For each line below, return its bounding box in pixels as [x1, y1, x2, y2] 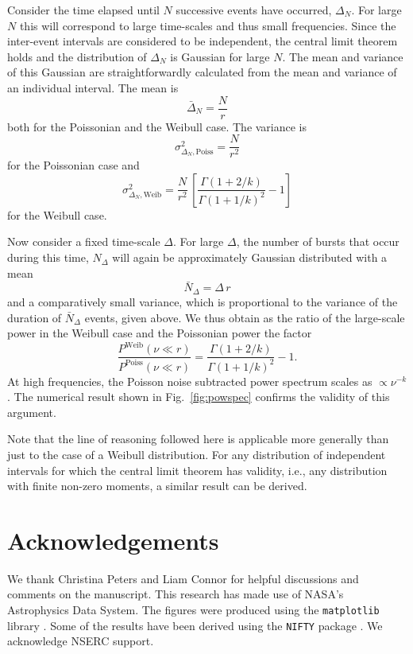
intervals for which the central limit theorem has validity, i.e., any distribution [7, 461, 388, 478]
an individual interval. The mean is [7, 79, 179, 95]
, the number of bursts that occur [236, 233, 399, 250]
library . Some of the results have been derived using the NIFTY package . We [7, 617, 383, 633]
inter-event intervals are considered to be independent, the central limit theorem [7, 33, 398, 49]
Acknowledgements [7, 524, 219, 556]
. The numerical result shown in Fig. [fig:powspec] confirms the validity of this [7, 388, 390, 405]
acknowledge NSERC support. [7, 633, 154, 649]
